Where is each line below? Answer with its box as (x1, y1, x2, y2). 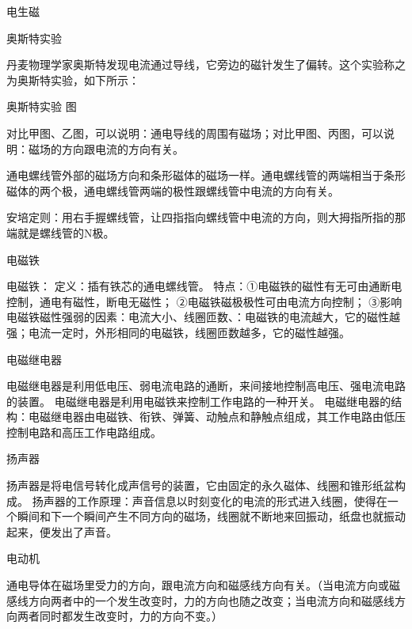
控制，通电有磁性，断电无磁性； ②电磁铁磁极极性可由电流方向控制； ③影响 (6, 293, 402, 309)
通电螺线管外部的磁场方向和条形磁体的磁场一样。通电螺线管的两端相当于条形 (6, 167, 406, 184)
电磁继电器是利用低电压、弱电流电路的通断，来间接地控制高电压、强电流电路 (6, 377, 406, 394)
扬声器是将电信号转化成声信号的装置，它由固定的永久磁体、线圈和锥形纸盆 (6, 477, 395, 494)
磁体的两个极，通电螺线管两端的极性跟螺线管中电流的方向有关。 (6, 182, 339, 199)
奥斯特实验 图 (6, 98, 77, 115)
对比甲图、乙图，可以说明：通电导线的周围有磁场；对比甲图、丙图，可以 (6, 124, 383, 141)
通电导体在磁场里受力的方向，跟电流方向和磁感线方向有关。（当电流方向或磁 (6, 577, 400, 593)
